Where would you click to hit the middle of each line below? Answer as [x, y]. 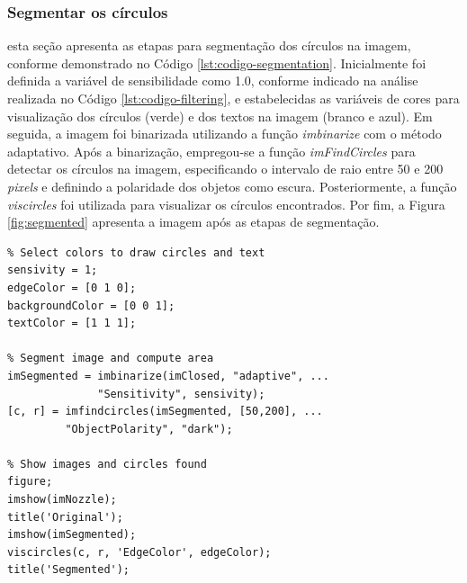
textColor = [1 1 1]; [72, 323]
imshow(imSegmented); [72, 535]
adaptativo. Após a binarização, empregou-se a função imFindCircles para [211, 151]
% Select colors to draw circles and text [136, 252]
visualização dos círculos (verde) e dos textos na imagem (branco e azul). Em [220, 116]
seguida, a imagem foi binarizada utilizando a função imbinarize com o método [225, 134]
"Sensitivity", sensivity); [181, 394]
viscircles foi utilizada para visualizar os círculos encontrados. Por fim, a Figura [226, 204]
